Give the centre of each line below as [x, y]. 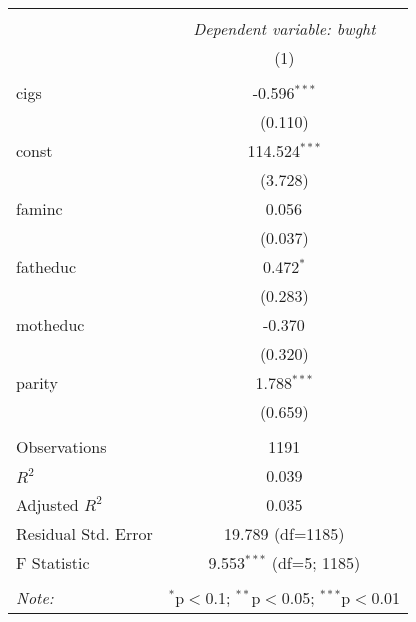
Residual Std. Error [84, 533]
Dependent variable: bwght [284, 28]
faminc [39, 208]
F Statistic [53, 562]
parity [37, 382]
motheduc [50, 324]
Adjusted [47, 504]
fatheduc [46, 266]
